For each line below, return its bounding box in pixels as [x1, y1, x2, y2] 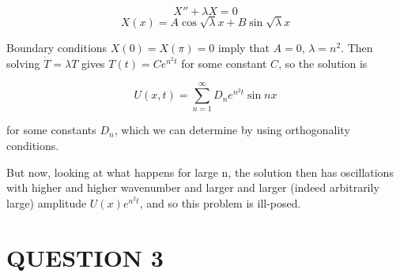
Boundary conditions [6, 39, 108, 56]
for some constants [6, 122, 96, 138]
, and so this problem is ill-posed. [139, 194, 301, 211]
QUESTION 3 [6, 241, 164, 273]
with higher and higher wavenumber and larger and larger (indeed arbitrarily [6, 179, 379, 196]
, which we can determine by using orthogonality [114, 122, 350, 138]
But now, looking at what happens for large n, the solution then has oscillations [6, 163, 394, 180]
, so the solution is [278, 54, 368, 71]
